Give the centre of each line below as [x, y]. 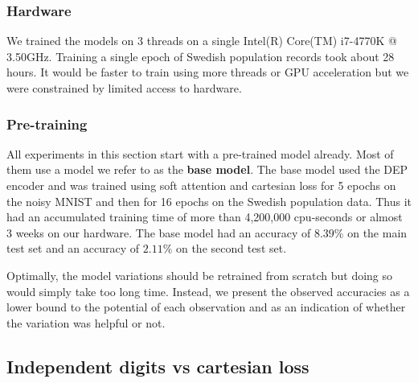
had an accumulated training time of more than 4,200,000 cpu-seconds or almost [205, 217]
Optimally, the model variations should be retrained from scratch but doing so [200, 275]
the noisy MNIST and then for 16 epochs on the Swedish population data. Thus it [209, 201]
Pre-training [47, 124]
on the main [377, 232]
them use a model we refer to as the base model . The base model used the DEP [207, 169]
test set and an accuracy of [73, 248]
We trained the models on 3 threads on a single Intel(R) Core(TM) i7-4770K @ [202, 41]
